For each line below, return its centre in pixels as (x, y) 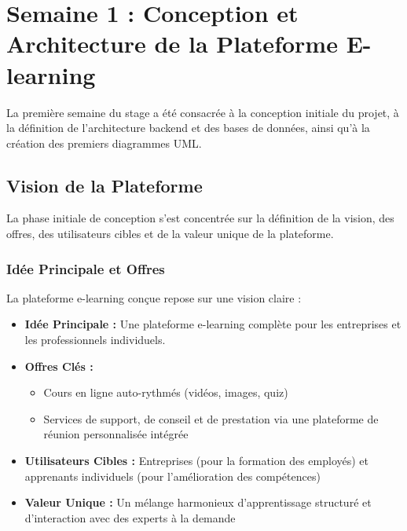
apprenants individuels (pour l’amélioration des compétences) (172, 476)
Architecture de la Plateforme (172, 44)
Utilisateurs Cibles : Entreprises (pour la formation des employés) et (197, 461)
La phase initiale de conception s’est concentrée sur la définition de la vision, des (200, 218)
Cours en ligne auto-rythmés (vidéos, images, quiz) (166, 392)
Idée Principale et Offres (86, 268)
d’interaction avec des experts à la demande (130, 517)
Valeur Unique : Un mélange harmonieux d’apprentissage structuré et (198, 502)
